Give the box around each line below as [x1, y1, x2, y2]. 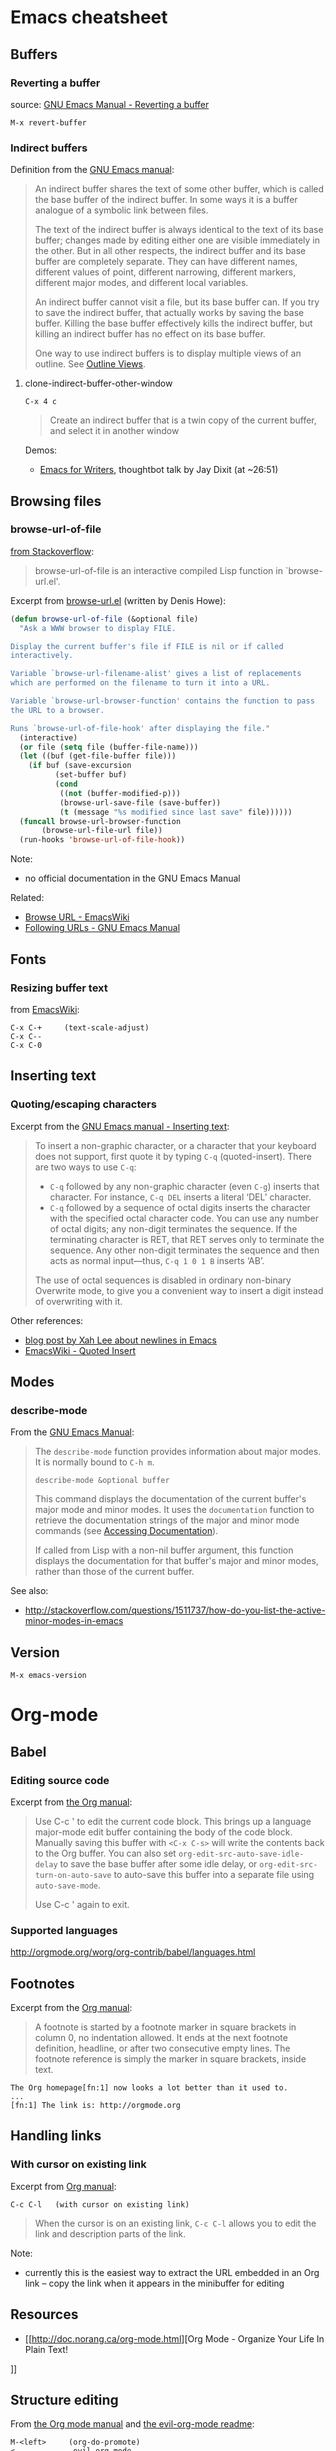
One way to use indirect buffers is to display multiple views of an [34, 347, 302, 360]
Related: [10, 892, 45, 904]
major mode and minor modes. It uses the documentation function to [34, 1504, 315, 1516]
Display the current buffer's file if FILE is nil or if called [10, 641, 284, 651]
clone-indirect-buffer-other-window [24, 377, 173, 390]
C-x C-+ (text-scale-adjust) [10, 1022, 150, 1033]
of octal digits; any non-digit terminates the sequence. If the [49, 1222, 298, 1235]
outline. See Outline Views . [34, 358, 147, 370]
